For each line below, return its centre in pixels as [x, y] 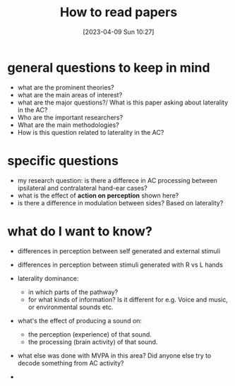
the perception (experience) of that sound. [90, 334]
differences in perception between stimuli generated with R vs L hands [120, 265]
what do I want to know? [80, 231]
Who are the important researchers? [70, 117]
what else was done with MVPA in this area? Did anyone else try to [114, 355]
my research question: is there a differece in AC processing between [117, 180]
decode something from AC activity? [71, 363]
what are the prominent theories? [66, 87]
